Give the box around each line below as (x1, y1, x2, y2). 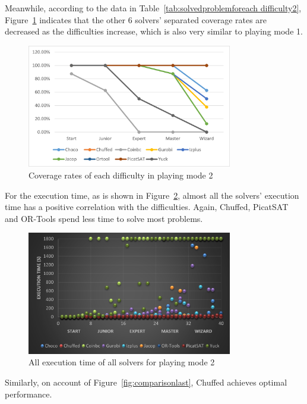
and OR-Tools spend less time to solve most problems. (5, 212, 203, 224)
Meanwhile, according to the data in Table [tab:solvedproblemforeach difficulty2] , (5, 2, 302, 14)
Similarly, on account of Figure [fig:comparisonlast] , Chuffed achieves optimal (5, 376, 287, 389)
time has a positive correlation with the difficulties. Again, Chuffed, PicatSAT (5, 201, 289, 213)
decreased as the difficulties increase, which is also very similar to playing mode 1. (5, 25, 303, 37)
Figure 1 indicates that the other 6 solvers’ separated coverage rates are (5, 13, 267, 26)
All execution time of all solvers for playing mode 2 (29, 356, 215, 368)
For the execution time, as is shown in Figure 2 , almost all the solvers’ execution (5, 189, 299, 201)
